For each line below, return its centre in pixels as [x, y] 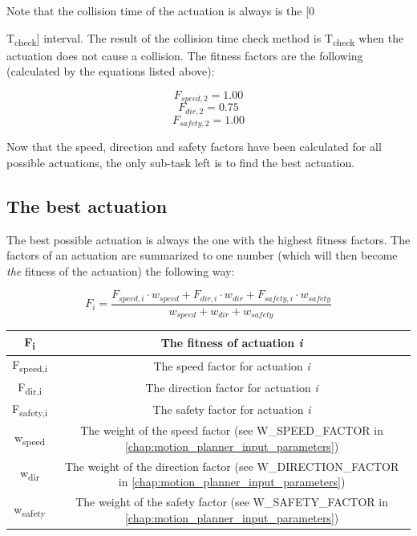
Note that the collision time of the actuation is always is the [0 [161, 10]
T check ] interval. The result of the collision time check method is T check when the [205, 39]
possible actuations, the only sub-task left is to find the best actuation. [181, 162]
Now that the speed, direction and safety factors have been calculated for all [194, 147]
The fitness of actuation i [232, 343]
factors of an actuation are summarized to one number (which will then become [202, 255]
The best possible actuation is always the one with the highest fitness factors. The [208, 239]
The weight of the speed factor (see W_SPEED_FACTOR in [232, 430]
